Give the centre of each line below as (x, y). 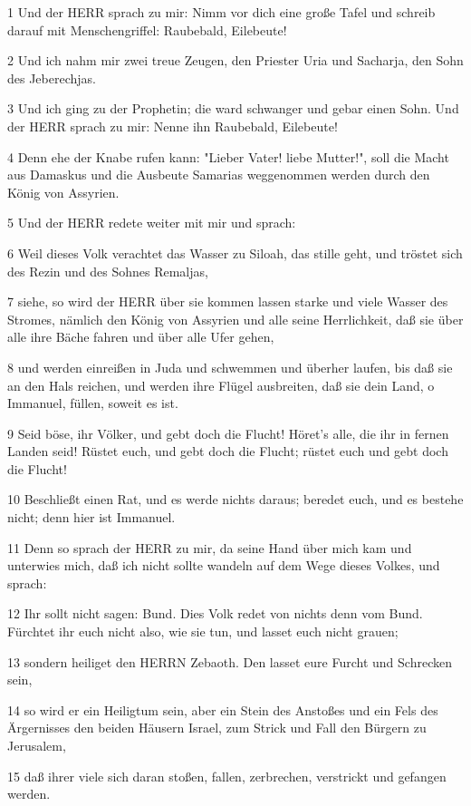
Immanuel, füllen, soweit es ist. (93, 403)
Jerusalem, (37, 745)
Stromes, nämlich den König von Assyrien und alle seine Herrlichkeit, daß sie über (235, 319)
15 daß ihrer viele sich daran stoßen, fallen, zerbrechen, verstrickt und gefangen (227, 776)
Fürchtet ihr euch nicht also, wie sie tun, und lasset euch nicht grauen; (203, 631)
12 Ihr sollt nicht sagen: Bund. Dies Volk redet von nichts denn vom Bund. (215, 613)
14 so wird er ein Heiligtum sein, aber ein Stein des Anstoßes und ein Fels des (223, 709)
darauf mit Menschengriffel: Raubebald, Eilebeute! (147, 29)
